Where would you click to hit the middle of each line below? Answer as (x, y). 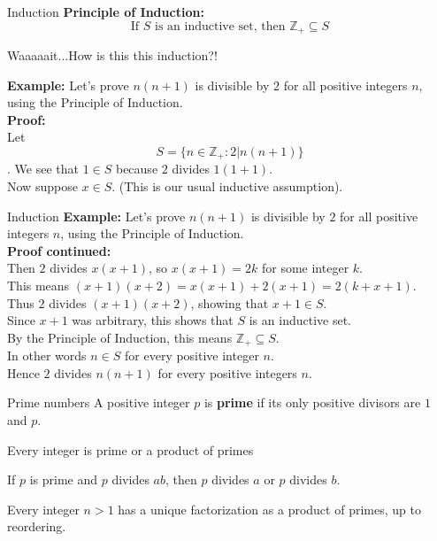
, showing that (230, 302)
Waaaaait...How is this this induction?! (112, 55)
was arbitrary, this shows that (153, 320)
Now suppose (42, 186)
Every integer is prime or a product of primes (130, 449)
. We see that (43, 169)
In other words (47, 356)
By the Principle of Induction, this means (120, 337)
